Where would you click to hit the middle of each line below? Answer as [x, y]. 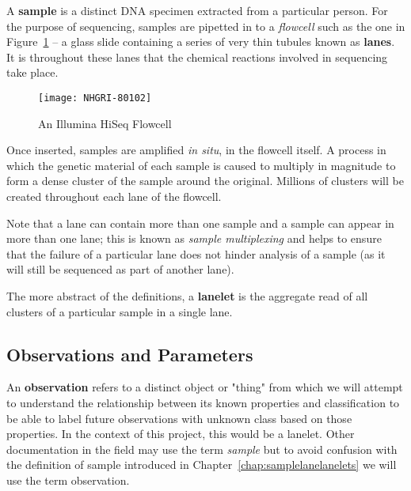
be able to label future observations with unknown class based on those [179, 418]
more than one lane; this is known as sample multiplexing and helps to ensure [194, 238]
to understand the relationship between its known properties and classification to [203, 402]
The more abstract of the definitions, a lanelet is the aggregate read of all [187, 295]
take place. [32, 72]
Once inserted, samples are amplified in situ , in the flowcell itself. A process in [196, 150]
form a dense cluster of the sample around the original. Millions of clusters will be [205, 181]
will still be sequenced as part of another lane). [120, 269]
